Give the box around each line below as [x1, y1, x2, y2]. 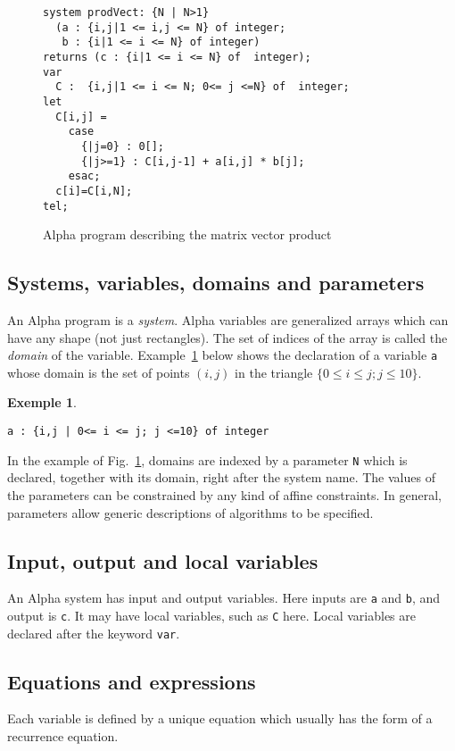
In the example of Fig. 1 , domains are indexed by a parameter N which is [7, 450, 408, 469]
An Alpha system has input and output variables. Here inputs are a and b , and [7, 588, 441, 607]
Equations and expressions [7, 667, 256, 695]
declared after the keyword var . [7, 623, 180, 642]
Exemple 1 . [7, 393, 77, 412]
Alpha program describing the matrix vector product [43, 225, 332, 244]
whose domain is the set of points [7, 363, 190, 381]
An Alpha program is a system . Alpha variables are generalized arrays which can [7, 310, 449, 329]
